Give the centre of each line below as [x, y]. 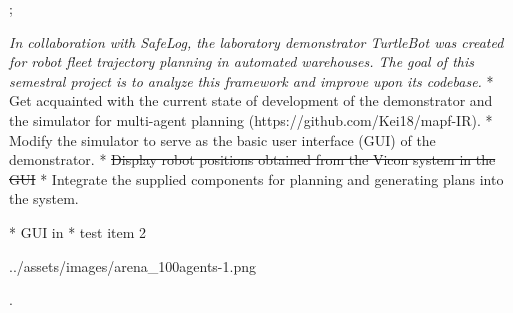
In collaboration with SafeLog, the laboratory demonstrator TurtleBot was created [256, 41]
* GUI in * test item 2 [78, 231]
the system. [44, 198]
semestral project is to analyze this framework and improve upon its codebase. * [251, 80]
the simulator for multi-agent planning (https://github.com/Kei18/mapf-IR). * [251, 119]
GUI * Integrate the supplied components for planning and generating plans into [256, 178]
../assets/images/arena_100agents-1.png [132, 265]
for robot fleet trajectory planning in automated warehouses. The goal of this [242, 61]
